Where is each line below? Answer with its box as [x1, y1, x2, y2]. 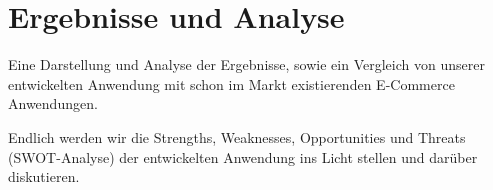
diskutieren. [8, 166, 80, 187]
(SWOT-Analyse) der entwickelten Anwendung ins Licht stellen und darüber [8, 146, 478, 167]
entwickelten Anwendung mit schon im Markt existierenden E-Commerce [8, 73, 455, 94]
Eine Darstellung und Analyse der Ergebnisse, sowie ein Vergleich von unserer [8, 54, 485, 75]
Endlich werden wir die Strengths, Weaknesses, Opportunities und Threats [8, 126, 466, 147]
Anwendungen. [8, 93, 98, 114]
